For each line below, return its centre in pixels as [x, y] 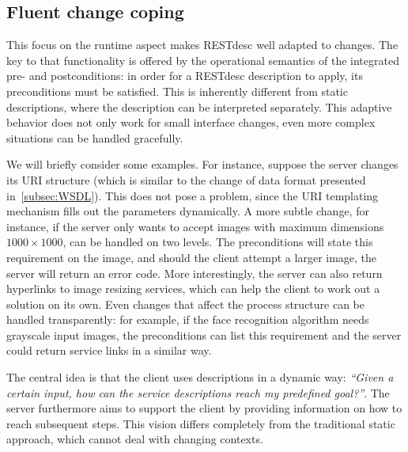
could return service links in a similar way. [109, 350]
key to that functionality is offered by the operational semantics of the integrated [203, 60]
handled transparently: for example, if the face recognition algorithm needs [188, 319]
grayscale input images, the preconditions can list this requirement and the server [204, 334]
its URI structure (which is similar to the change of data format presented [186, 179]
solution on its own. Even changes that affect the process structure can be [186, 304]
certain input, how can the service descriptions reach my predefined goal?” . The [198, 392]
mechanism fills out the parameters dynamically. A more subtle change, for [188, 211]
